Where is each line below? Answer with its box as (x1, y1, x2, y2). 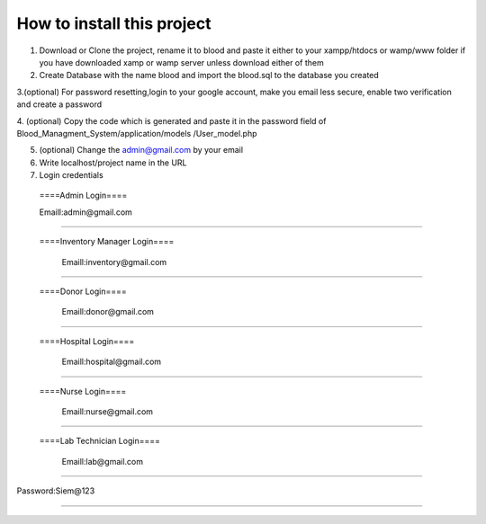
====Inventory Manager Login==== (39, 236, 175, 247)
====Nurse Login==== (39, 386, 127, 396)
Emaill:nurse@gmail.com (61, 405, 153, 417)
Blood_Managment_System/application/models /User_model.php (16, 128, 257, 138)
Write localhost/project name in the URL (39, 157, 187, 168)
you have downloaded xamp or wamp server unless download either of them (39, 57, 324, 67)
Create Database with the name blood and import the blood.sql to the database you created (39, 70, 380, 81)
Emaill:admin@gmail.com (39, 207, 132, 218)
